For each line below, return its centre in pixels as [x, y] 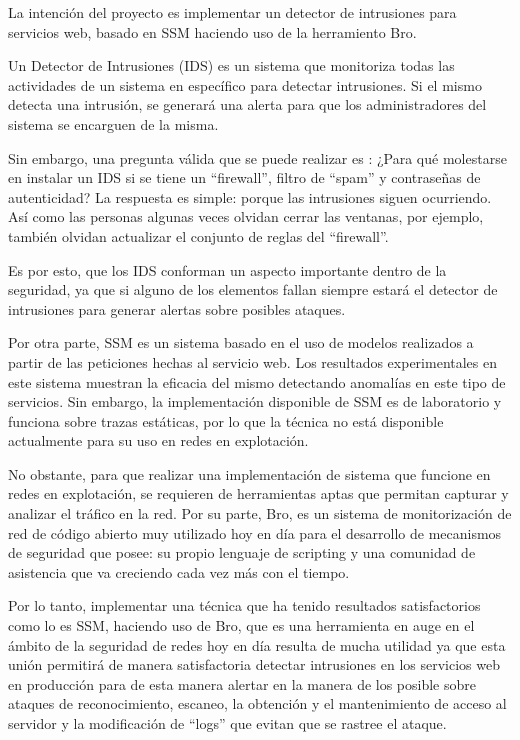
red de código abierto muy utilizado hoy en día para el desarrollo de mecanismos [255, 532]
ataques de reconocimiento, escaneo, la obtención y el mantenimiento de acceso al [257, 703]
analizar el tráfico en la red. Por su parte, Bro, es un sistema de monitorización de [260, 513]
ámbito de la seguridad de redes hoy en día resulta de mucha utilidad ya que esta [257, 644]
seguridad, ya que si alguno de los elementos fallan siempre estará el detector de [253, 289]
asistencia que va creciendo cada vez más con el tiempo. [179, 571]
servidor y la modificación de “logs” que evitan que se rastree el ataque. [227, 723]
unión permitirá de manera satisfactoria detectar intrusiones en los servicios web [254, 664]
